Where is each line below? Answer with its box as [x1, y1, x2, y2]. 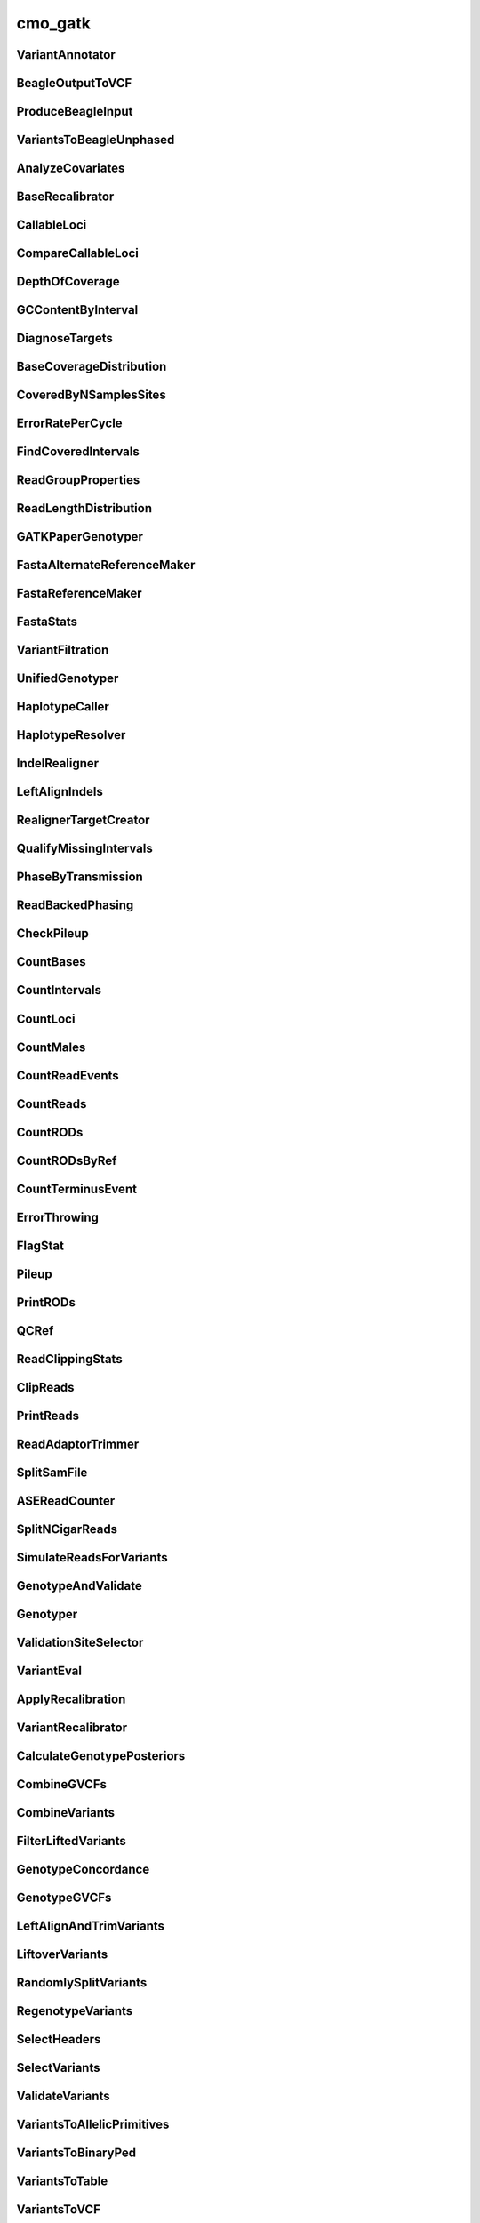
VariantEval [16, 1663, 82, 1678]
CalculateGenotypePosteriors [16, 1748, 186, 1763]
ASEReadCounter [16, 1493, 116, 1508]
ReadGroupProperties [16, 472, 140, 488]
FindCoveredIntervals [16, 445, 140, 460]
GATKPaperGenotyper [16, 529, 144, 544]
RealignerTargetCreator [16, 813, 150, 828]
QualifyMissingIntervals [16, 841, 153, 856]
